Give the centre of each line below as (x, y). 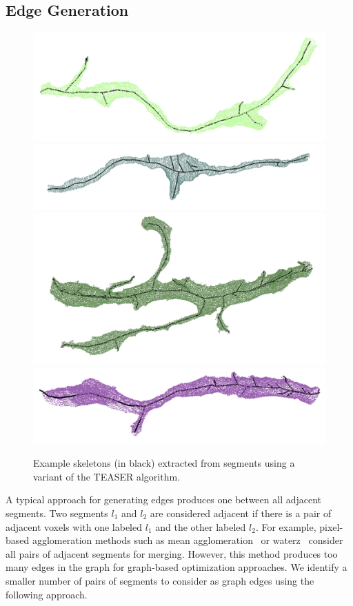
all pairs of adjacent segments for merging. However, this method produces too (172, 553)
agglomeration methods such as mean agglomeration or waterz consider (188, 540)
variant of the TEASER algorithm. (107, 476)
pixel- (331, 526)
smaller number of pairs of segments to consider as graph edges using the (160, 580)
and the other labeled (201, 526)
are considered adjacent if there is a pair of (241, 513)
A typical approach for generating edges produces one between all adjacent (164, 499)
